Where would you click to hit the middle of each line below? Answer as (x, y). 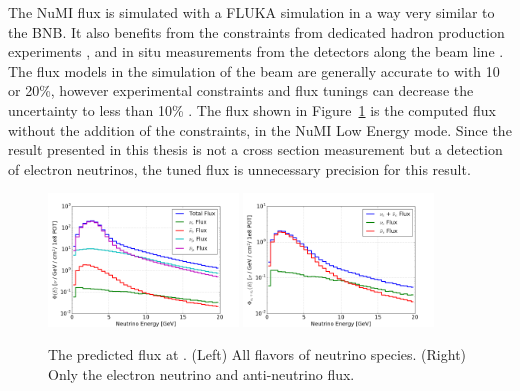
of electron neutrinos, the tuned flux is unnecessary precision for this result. (239, 168)
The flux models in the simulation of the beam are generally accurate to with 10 (254, 70)
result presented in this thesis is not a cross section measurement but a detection (255, 149)
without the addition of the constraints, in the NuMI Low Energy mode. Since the (260, 129)
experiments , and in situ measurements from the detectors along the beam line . (256, 51)
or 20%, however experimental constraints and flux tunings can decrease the (241, 90)
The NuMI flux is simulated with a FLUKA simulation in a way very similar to (251, 12)
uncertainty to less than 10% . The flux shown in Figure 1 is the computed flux (252, 109)
